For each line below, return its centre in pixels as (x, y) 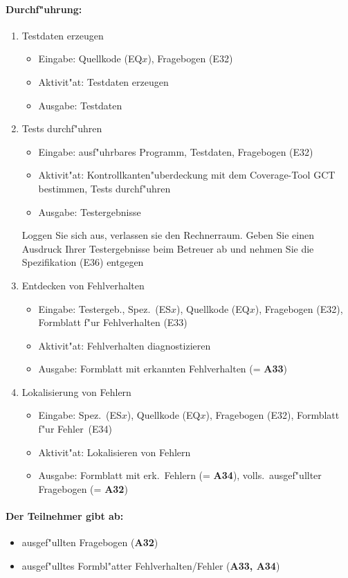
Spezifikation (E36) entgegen (83, 262)
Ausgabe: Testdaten (80, 105)
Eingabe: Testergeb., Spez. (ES (105, 308)
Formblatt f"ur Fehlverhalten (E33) (113, 322)
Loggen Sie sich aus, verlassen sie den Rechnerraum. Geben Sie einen (168, 235)
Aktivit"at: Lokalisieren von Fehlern (115, 452)
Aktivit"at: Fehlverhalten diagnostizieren (125, 345)
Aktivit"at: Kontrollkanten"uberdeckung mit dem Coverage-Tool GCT (187, 175)
